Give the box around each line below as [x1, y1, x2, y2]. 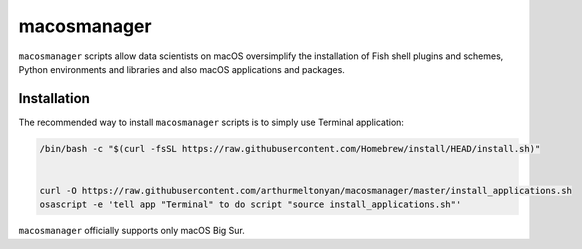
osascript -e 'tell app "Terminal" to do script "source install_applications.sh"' [39, 199, 462, 210]
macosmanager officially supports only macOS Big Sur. [18, 225, 245, 237]
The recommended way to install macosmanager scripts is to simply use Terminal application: [18, 116, 405, 128]
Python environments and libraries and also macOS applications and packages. [18, 63, 345, 75]
